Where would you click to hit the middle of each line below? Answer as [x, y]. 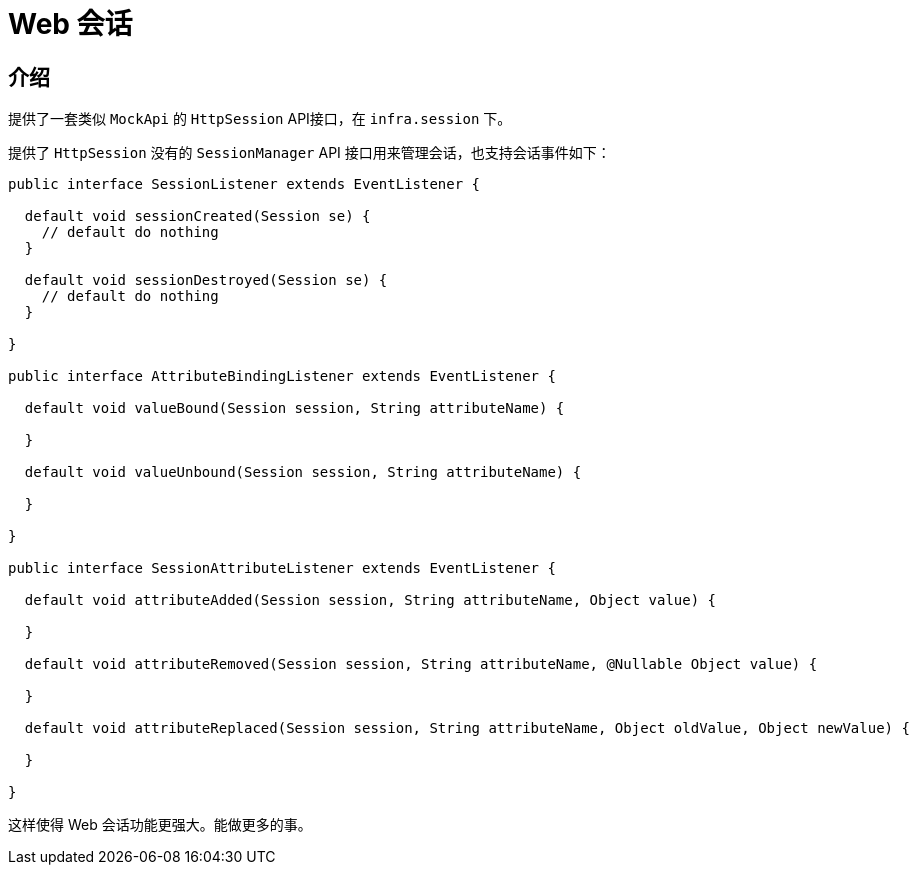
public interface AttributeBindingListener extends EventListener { [282, 376]
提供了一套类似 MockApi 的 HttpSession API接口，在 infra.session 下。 [260, 119]
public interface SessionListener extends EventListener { [244, 184]
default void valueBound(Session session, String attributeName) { [294, 408]
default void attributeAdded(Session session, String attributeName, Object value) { [370, 600]
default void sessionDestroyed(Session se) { [206, 280]
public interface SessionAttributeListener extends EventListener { [282, 568]
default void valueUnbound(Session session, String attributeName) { [303, 472]
